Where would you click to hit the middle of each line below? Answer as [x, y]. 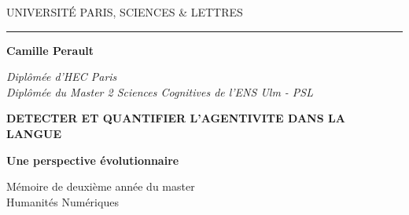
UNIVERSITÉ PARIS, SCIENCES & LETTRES [125, 12]
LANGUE [34, 133]
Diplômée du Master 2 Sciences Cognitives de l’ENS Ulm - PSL [160, 91]
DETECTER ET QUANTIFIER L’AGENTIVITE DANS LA [176, 118]
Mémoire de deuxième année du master [101, 186]
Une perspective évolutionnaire [93, 160]
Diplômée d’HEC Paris [62, 77]
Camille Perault [50, 50]
